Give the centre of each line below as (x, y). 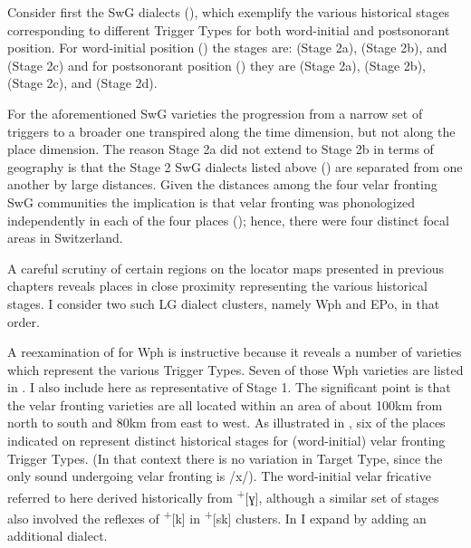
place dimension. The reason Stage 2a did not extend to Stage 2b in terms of (221, 149)
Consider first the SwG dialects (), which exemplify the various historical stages (229, 12)
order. (24, 321)
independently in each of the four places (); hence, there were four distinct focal (228, 220)
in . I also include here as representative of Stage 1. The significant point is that (229, 387)
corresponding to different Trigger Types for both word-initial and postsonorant (229, 29)
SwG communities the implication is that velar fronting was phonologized (211, 202)
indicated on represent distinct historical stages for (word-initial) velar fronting (226, 441)
